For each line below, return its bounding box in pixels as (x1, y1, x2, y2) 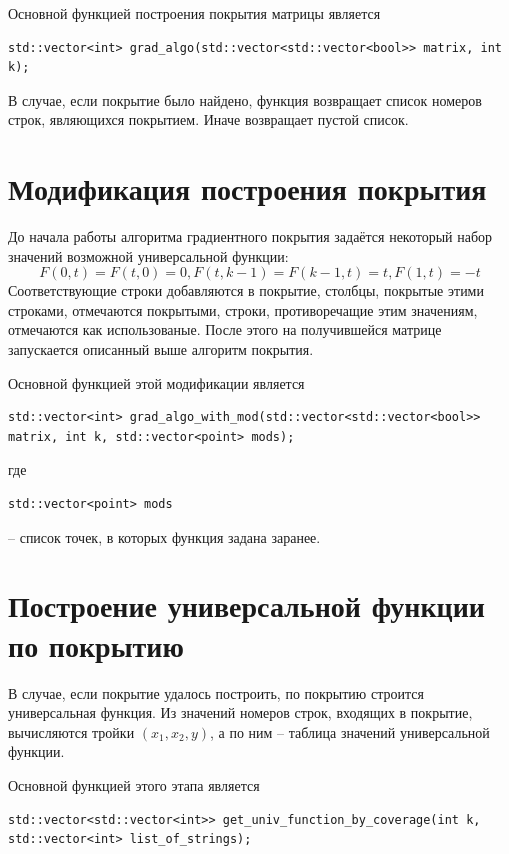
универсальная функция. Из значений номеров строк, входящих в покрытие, (8, 702, 473, 723)
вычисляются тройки (8, 721, 135, 742)
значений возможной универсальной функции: (8, 245, 289, 266)
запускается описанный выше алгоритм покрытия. (8, 339, 314, 360)
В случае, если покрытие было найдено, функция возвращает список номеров (8, 89, 482, 110)
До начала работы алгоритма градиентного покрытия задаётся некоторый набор (8, 226, 493, 247)
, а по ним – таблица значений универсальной (210, 721, 490, 742)
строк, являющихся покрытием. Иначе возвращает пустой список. (8, 109, 409, 130)
